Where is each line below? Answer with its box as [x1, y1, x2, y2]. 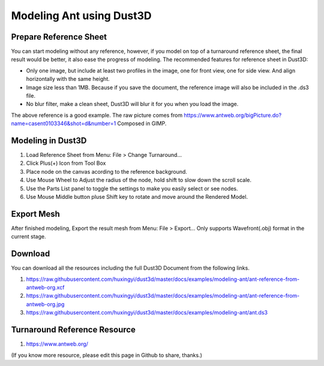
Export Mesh [11, 208, 60, 219]
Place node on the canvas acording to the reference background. [26, 168, 187, 175]
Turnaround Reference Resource [11, 325, 136, 335]
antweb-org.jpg [26, 300, 65, 308]
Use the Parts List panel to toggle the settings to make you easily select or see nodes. [26, 184, 238, 192]
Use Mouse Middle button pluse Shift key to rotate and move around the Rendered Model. [26, 193, 248, 201]
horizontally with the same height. [26, 75, 110, 83]
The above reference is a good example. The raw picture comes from [11, 111, 183, 119]
